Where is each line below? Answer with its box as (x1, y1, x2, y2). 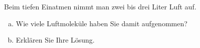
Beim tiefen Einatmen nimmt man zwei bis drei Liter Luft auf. (4, 1, 196, 11)
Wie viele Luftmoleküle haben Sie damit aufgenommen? (16, 18, 187, 28)
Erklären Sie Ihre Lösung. (16, 35, 95, 45)
